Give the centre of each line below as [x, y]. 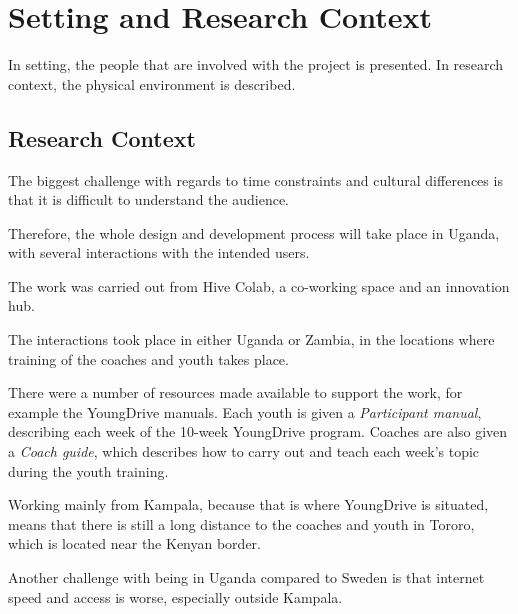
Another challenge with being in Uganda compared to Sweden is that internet [246, 577]
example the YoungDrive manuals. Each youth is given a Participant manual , [245, 411]
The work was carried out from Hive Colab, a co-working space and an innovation [259, 285]
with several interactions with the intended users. [159, 252]
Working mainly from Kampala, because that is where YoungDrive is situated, [248, 504]
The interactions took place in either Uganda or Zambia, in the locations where [251, 339]
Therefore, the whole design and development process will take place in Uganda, [254, 232]
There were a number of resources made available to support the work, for [235, 392]
